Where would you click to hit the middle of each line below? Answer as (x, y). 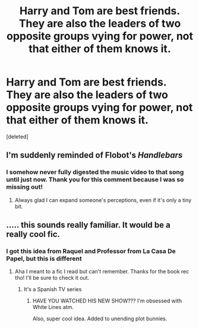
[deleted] (17, 136)
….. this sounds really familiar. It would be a (88, 225)
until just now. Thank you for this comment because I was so (95, 179)
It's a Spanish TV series (53, 289)
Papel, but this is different (44, 258)
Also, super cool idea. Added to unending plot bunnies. (100, 318)
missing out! (25, 187)
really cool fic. (33, 234)
